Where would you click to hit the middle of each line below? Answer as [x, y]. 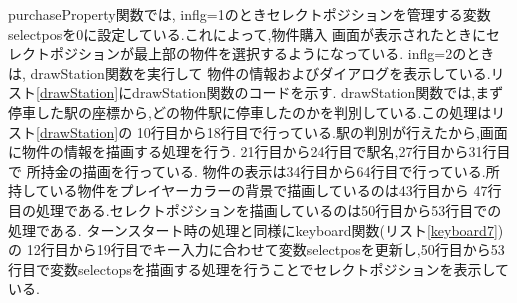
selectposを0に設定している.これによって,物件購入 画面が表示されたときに [247, 33]
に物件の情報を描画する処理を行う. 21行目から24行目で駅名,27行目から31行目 [259, 151]
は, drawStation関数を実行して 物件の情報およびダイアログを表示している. [249, 72]
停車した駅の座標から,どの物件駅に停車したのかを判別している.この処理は [250, 111]
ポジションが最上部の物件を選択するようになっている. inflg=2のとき [272, 53]
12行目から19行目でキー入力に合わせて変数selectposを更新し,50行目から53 [265, 249]
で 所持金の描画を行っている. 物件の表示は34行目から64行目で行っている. [247, 170]
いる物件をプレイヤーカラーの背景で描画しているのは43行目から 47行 [275, 190]
